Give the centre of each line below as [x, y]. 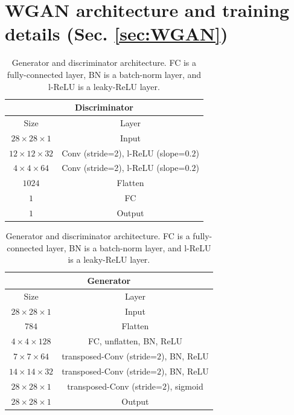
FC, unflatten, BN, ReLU [135, 341]
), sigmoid [185, 386]
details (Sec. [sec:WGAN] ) [117, 34]
